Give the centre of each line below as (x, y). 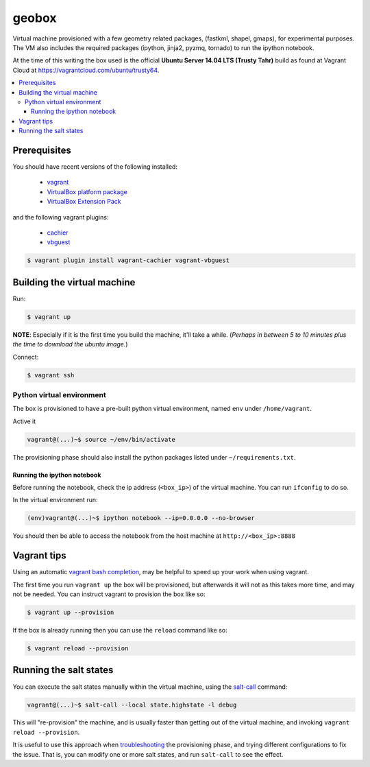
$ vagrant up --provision (71, 613)
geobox (35, 18)
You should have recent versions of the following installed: (95, 166)
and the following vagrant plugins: (61, 217)
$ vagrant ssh (51, 375)
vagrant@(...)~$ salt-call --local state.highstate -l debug (132, 705)
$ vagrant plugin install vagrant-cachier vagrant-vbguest (128, 260)
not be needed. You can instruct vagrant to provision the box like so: (109, 594)
